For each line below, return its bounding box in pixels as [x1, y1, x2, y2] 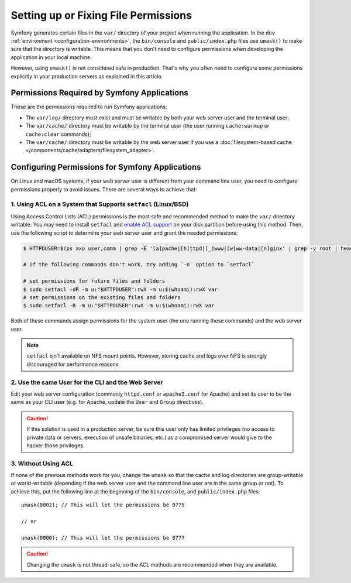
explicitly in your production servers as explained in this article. [11, 73, 163, 80]
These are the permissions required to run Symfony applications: [11, 103, 167, 111]
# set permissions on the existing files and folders [23, 294, 181, 301]
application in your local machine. [11, 53, 92, 61]
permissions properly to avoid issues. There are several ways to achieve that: [11, 186, 197, 193]
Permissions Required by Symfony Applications [11, 88, 188, 98]
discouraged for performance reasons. [26, 361, 120, 368]
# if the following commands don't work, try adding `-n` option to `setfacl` [23, 261, 254, 268]
